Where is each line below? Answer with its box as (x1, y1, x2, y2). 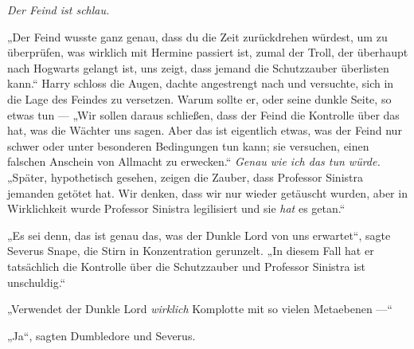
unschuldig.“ (7, 273, 66, 290)
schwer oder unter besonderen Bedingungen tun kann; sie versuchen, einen (7, 137, 369, 154)
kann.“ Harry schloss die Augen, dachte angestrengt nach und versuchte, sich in (7, 75, 394, 92)
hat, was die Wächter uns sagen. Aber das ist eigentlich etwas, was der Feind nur (7, 122, 402, 139)
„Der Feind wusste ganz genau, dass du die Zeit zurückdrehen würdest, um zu (7, 28, 388, 45)
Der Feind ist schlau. (7, 2, 110, 18)
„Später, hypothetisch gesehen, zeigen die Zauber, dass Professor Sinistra (7, 168, 363, 185)
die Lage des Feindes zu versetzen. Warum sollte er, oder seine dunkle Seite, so (7, 90, 392, 107)
